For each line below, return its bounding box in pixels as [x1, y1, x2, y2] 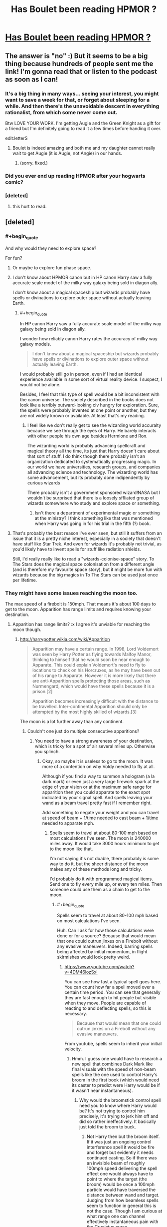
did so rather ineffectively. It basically [79, 1118, 156, 1124]
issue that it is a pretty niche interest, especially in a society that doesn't [12, 535, 161, 541]
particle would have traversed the [86, 1186, 156, 1192]
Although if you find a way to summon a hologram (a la [42, 773, 155, 779]
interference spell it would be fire [86, 1144, 155, 1150]
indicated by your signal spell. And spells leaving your [42, 795, 153, 801]
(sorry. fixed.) [19, 160, 48, 166]
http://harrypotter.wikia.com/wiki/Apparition [19, 637, 110, 643]
